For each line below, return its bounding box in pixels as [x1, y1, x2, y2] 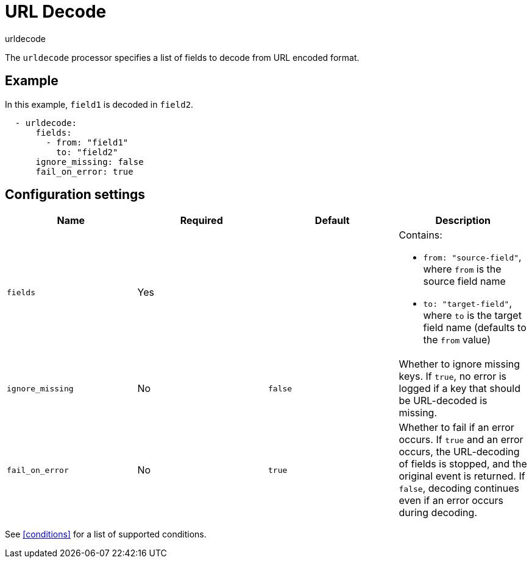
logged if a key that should [399, 382, 520, 395]
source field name [423, 275, 506, 288]
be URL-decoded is [399, 394, 488, 407]
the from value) [423, 334, 491, 346]
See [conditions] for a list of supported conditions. [5, 529, 207, 540]
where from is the [423, 263, 502, 276]
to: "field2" [56, 147, 118, 157]
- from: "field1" [46, 137, 129, 147]
